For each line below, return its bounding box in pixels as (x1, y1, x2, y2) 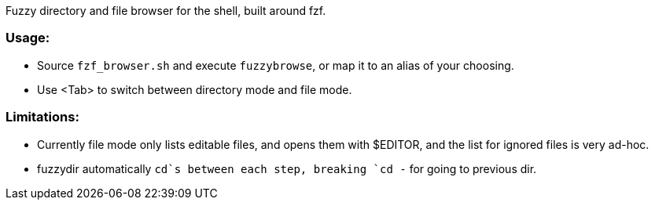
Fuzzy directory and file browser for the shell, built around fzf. (6, 4, 326, 17)
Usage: (6, 30, 50, 46)
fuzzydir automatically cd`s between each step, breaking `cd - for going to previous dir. (37, 161, 537, 175)
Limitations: (6, 109, 79, 125)
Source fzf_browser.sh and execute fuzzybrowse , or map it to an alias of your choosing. (37, 58, 514, 72)
